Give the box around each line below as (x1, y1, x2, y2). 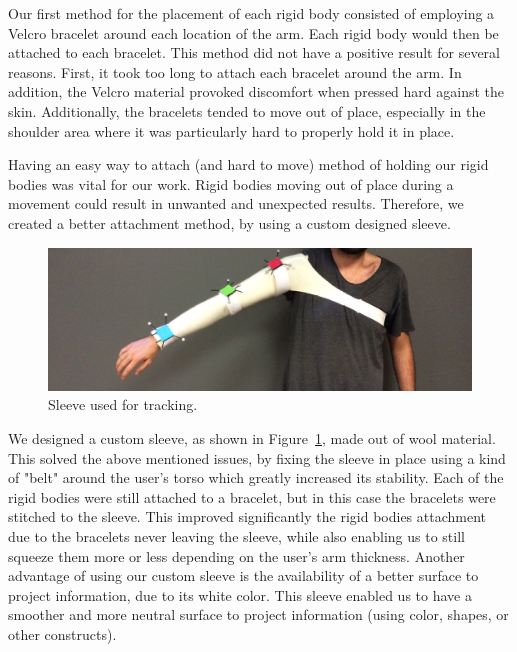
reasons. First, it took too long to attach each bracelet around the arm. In (8, 61, 462, 82)
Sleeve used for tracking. (48, 394, 198, 415)
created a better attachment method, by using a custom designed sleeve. (8, 212, 451, 233)
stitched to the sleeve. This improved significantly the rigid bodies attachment (8, 506, 487, 527)
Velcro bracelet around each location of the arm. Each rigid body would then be (8, 22, 499, 43)
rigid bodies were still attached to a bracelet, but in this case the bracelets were (8, 486, 496, 507)
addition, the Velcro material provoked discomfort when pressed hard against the (8, 81, 505, 102)
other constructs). (8, 623, 117, 644)
